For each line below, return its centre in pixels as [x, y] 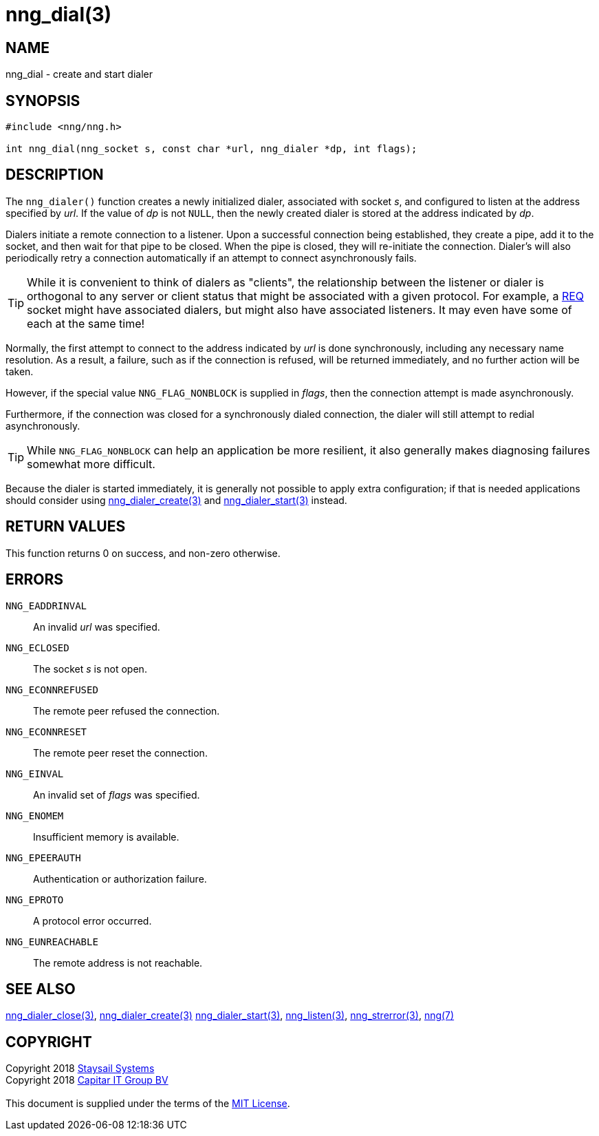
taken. [20, 371]
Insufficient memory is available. [106, 837]
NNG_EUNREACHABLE [52, 942]
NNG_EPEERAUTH [43, 858]
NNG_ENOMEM [35, 816]
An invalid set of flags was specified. [117, 795]
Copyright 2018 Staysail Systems [80, 1069]
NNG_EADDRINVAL [46, 606]
